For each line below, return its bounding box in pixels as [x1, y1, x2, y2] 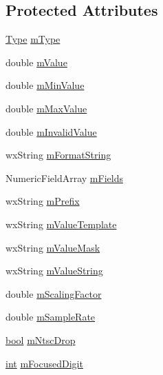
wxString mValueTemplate [6, 216, 117, 231]
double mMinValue [6, 78, 85, 92]
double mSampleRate [6, 310, 96, 324]
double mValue [6, 54, 67, 69]
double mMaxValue [6, 101, 87, 115]
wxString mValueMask [6, 240, 100, 254]
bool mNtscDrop [6, 332, 76, 347]
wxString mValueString [6, 263, 103, 278]
